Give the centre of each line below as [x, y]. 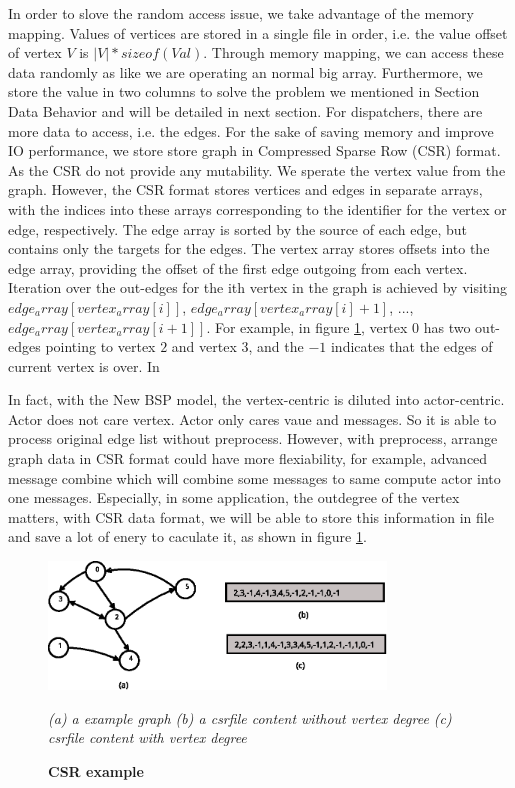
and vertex [204, 346]
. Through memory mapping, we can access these [353, 52]
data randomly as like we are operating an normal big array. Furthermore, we [245, 71]
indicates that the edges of [411, 346]
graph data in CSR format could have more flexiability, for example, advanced [248, 458]
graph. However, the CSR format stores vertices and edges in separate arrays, [245, 189]
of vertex [35, 52]
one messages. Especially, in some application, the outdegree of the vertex [234, 497]
